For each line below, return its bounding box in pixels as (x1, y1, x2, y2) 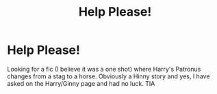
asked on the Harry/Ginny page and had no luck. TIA (7, 79, 155, 87)
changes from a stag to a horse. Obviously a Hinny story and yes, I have (7, 72, 210, 80)
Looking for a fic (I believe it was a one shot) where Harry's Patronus (7, 65, 201, 73)
